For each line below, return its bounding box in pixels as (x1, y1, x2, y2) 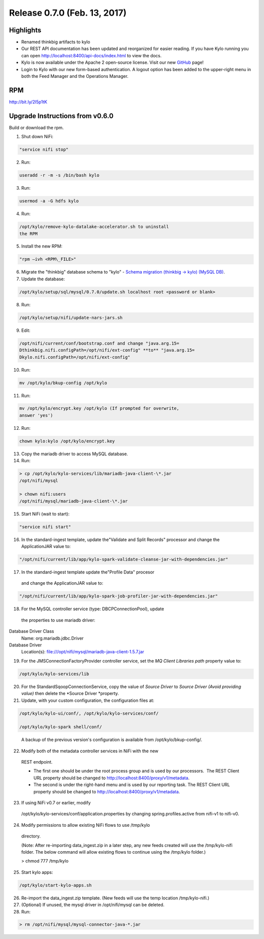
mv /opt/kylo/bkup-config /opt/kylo (19, 380, 108, 386)
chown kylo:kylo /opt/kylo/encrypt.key (19, 438, 115, 444)
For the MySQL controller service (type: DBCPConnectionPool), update (21, 606, 164, 612)
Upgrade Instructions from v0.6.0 (9, 112, 114, 120)
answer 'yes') (19, 412, 53, 418)
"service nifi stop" (19, 147, 68, 152)
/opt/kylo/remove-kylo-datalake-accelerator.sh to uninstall (19, 224, 169, 230)
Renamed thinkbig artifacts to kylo (21, 39, 90, 45)
